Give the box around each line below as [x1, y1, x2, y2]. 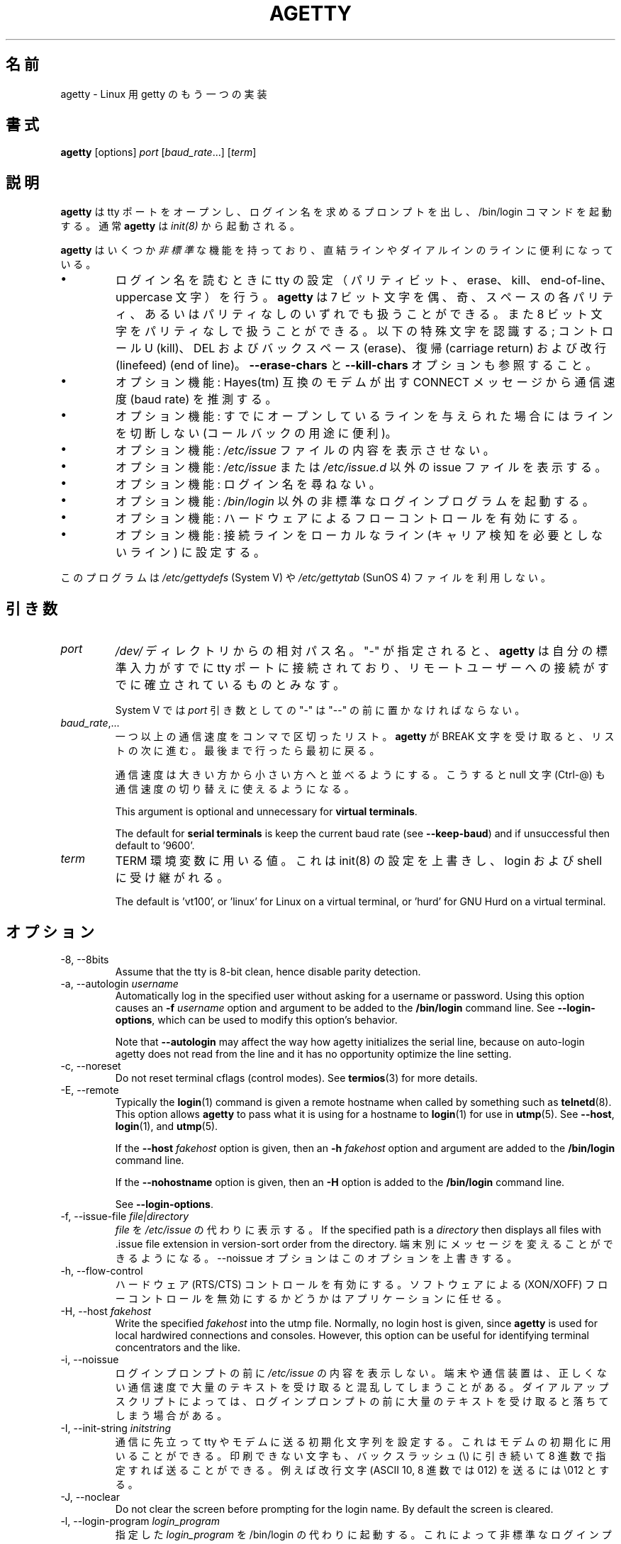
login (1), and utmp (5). [115, 1119, 218, 1132]
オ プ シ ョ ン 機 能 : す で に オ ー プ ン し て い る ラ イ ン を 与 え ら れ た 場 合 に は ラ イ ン [116, 409, 613, 424]
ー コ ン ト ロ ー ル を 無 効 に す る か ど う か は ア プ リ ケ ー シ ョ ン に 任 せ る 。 [115, 1292, 507, 1304]
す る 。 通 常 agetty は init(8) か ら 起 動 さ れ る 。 [60, 220, 301, 233]
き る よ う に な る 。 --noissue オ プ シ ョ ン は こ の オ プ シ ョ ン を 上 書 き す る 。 [115, 1251, 517, 1264]
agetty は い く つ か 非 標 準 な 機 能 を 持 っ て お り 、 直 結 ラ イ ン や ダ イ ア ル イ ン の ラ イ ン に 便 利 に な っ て [60, 244, 613, 257]
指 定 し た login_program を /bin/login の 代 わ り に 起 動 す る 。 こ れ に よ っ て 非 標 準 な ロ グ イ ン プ [115, 1528, 612, 1540]
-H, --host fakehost [60, 1304, 152, 1317]
